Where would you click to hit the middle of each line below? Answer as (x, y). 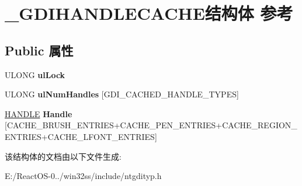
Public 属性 (39, 50)
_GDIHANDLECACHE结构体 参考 (149, 13)
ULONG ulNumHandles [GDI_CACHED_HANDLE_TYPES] (122, 94)
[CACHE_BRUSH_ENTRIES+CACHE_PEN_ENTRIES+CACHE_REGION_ (151, 125)
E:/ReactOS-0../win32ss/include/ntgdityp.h (83, 176)
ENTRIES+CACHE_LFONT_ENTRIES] (81, 136)
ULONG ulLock (35, 74)
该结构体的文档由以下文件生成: (63, 156)
